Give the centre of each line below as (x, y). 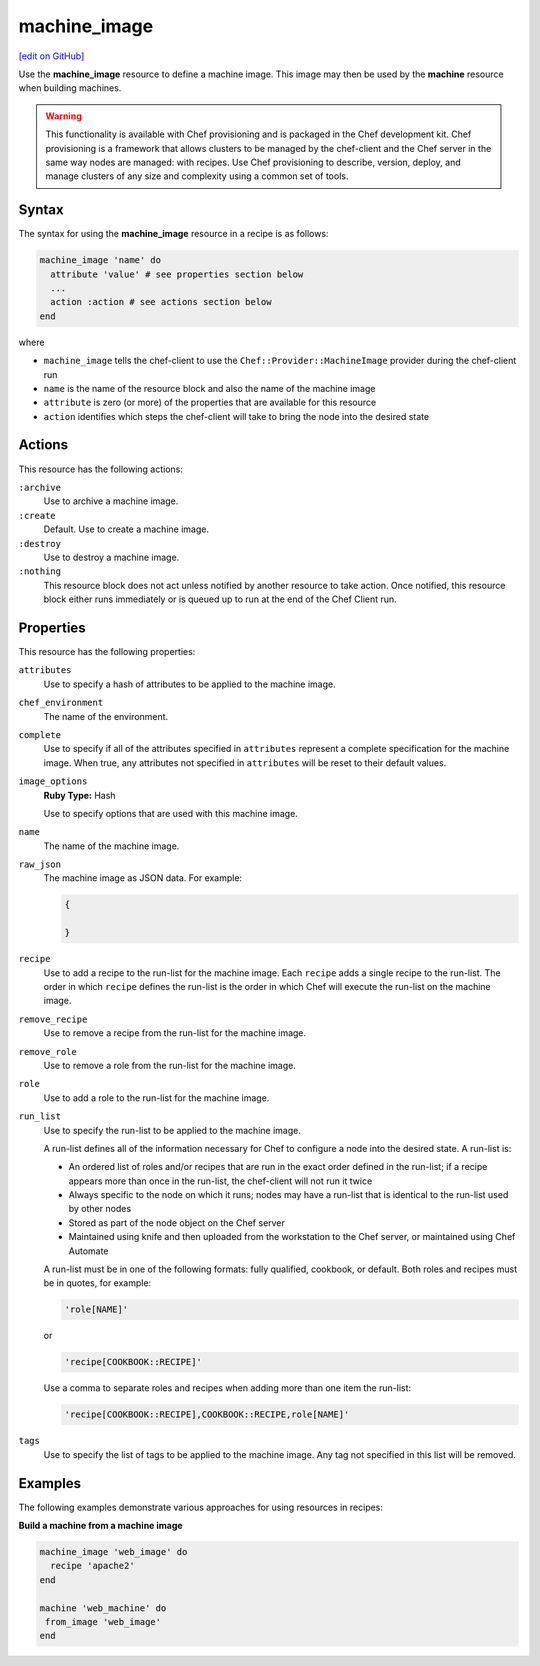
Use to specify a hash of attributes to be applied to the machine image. (189, 684)
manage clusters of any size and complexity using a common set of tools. (197, 176)
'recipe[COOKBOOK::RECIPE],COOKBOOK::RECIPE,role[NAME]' (207, 1414)
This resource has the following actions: (101, 469)
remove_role (47, 1051)
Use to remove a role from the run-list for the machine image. (170, 1065)
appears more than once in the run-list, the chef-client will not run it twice (220, 1181)
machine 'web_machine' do (103, 1608)
